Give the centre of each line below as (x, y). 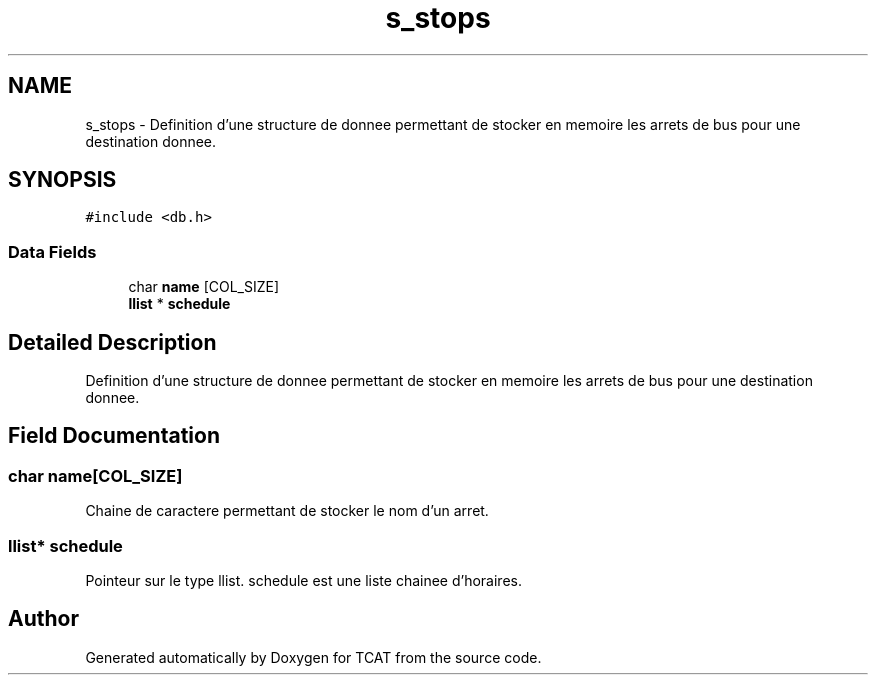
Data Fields (52, 251)
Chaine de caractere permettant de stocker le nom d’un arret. (287, 511)
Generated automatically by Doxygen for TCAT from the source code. (313, 657)
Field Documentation (114, 436)
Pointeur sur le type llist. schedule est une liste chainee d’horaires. (303, 580)
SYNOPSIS (62, 180)
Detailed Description (112, 342)
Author (43, 619)
